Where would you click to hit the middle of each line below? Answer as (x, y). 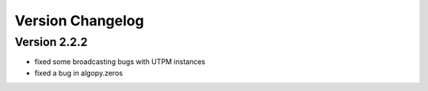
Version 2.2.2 (51, 42)
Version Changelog (79, 21)
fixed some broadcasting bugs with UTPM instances (120, 62)
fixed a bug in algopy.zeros (78, 73)
